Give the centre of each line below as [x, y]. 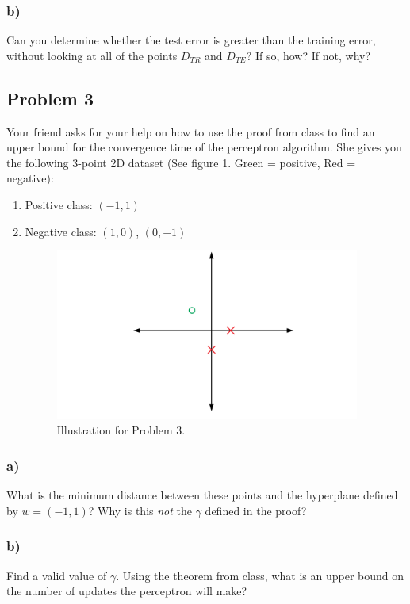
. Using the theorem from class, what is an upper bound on [260, 575]
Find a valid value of [57, 575]
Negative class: [61, 231]
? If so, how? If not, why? [308, 55]
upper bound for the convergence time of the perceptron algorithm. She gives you [204, 147]
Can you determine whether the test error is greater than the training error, [191, 40]
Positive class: [59, 204]
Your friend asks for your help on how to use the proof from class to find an [191, 131]
